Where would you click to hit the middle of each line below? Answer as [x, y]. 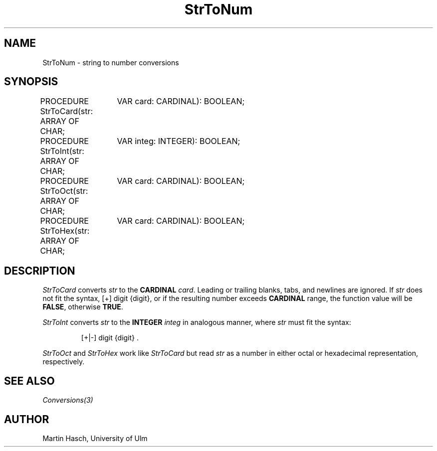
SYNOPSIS [31, 82]
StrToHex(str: [65, 231]
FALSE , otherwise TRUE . [83, 307]
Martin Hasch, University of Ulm [95, 438]
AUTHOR [27, 419]
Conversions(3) [68, 400]
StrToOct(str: [64, 191]
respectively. [64, 362]
